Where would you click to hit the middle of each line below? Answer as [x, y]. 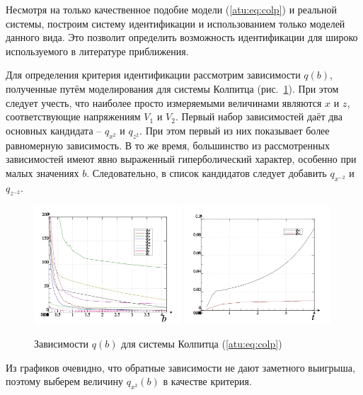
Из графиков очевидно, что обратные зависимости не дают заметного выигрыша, [180, 367]
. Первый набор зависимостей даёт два [259, 116]
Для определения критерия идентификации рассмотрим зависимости [153, 75]
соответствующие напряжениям [73, 116]
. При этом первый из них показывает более [235, 130]
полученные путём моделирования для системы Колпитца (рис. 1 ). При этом [172, 88]
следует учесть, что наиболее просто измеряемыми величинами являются [164, 102]
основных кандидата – [54, 130]
